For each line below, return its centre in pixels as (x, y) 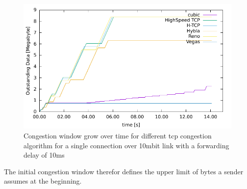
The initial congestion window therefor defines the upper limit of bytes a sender (124, 171)
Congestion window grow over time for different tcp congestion (118, 135)
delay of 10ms (44, 155)
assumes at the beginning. (43, 181)
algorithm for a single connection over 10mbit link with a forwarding (126, 145)
